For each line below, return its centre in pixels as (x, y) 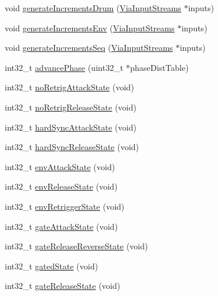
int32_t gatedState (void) (51, 266)
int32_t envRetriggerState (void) (65, 206)
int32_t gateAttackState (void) (61, 226)
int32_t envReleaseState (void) (61, 186)
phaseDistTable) (160, 67)
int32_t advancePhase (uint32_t (64, 67)
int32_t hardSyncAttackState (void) (71, 127)
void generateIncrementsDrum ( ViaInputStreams (93, 8)
